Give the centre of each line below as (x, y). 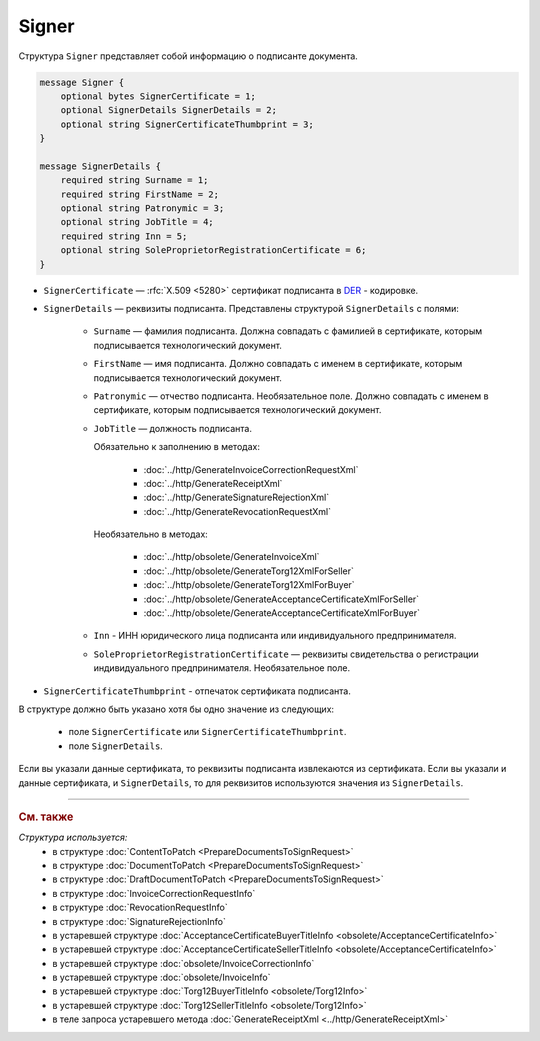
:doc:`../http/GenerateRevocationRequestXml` (237, 511)
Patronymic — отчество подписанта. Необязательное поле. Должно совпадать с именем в (291, 396)
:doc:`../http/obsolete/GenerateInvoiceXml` (231, 557)
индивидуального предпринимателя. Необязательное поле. (222, 668)
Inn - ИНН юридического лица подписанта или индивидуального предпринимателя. (275, 636)
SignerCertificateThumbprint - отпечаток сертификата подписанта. (197, 691)
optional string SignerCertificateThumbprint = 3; (187, 124)
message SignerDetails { (100, 166)
